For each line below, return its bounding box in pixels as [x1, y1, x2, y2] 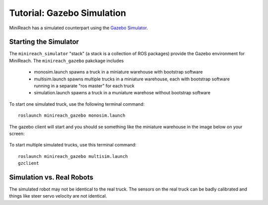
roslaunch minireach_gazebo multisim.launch [18, 153, 129, 159]
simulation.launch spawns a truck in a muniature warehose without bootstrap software [34, 90, 211, 96]
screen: [9, 131, 25, 137]
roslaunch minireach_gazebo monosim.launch [18, 113, 126, 119]
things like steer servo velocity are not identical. [9, 193, 107, 199]
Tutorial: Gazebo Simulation [9, 7, 127, 18]
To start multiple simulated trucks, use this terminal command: [9, 142, 136, 148]
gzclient [18, 160, 39, 166]
